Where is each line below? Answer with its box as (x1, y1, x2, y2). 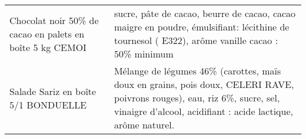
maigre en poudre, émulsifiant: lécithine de (114, 20, 290, 33)
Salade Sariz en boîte (9, 84, 97, 98)
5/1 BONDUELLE (9, 97, 87, 111)
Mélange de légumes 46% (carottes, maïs (114, 64, 281, 77)
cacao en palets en (9, 26, 85, 40)
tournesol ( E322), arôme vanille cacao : (114, 33, 278, 47)
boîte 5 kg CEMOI (9, 40, 87, 54)
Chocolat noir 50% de (9, 13, 99, 27)
